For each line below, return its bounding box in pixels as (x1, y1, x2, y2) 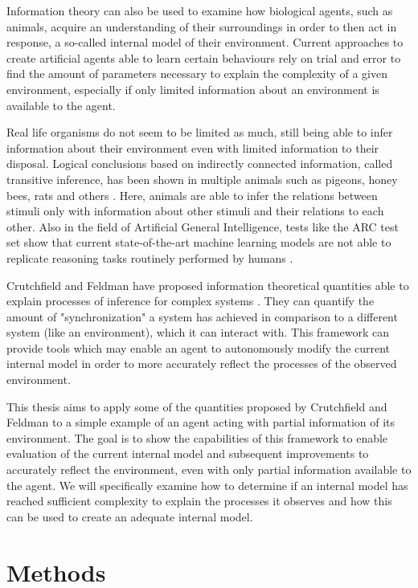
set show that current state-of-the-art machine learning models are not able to (6, 234, 391, 251)
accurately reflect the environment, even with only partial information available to (6, 461, 412, 478)
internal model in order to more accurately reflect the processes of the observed (6, 355, 397, 372)
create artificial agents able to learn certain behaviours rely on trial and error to (6, 49, 401, 66)
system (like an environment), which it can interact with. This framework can (6, 324, 389, 341)
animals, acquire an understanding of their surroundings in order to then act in (6, 18, 397, 35)
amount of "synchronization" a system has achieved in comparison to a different (6, 308, 398, 325)
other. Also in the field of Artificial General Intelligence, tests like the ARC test (6, 218, 399, 235)
